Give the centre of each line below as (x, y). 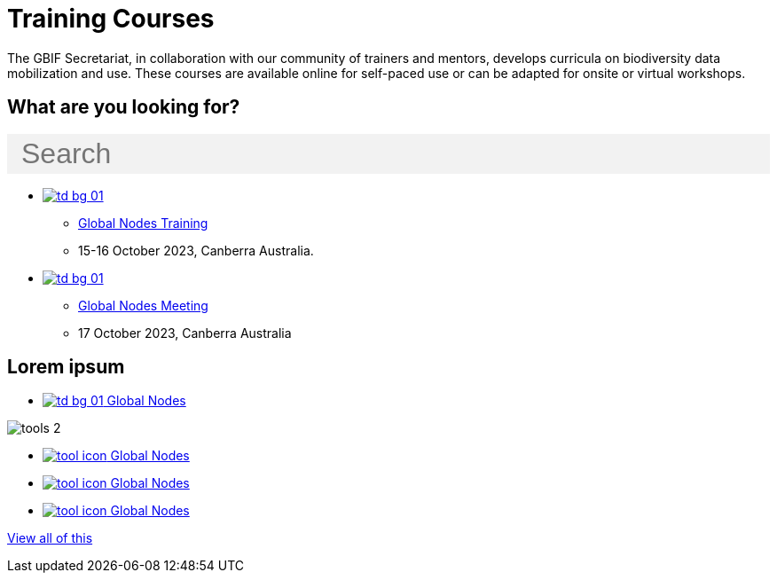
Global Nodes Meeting (143, 305)
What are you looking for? (124, 107)
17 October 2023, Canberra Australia (185, 333)
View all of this (50, 538)
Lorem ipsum (66, 367)
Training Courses (111, 19)
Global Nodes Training (143, 223)
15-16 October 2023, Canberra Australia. (196, 250)
